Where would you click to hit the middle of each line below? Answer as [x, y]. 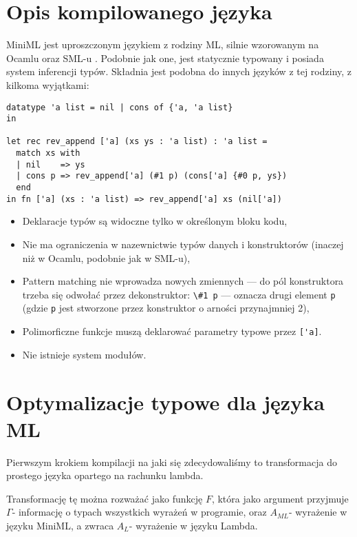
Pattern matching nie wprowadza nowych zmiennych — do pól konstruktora [183, 281]
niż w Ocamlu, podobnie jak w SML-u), [106, 257]
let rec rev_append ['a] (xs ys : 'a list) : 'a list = [137, 142]
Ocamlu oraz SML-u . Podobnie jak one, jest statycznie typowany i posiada [165, 58]
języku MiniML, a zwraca [60, 526]
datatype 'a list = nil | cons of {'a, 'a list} [120, 107]
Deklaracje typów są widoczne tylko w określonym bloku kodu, [155, 221]
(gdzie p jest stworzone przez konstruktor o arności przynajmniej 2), [166, 308]
